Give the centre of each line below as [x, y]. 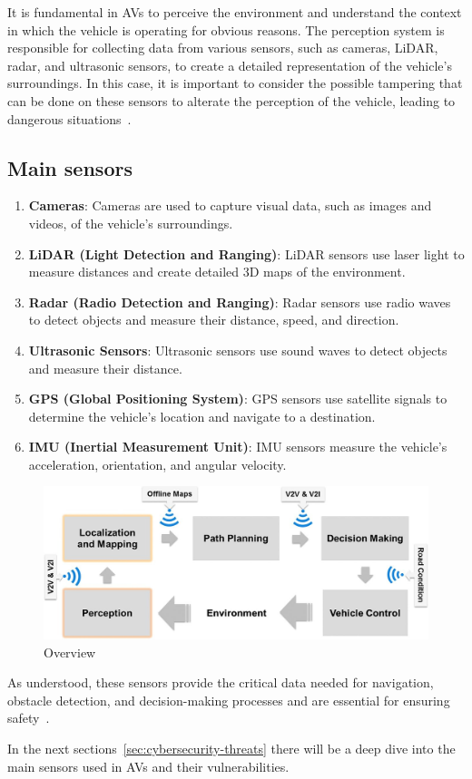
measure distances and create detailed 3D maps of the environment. [217, 272]
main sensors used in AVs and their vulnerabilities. [148, 766]
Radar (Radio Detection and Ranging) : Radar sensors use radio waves [240, 302]
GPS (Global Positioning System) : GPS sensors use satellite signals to [238, 399]
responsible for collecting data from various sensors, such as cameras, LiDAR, [223, 48]
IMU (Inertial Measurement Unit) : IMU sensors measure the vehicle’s [238, 447]
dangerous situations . [69, 118]
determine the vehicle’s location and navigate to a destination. [202, 416]
